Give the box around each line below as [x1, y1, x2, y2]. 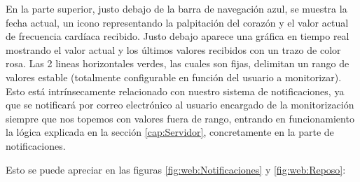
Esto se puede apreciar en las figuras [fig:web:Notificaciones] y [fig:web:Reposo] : [6, 162, 346, 176]
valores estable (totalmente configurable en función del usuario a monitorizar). [6, 69, 342, 84]
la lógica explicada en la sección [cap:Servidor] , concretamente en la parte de [6, 125, 334, 139]
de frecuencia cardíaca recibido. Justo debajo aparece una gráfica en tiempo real [6, 29, 349, 43]
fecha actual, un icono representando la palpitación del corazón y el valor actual [6, 15, 349, 29]
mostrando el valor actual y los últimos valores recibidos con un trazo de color [6, 42, 341, 57]
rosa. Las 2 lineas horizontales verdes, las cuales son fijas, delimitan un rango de [6, 56, 349, 71]
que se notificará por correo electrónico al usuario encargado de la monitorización [6, 97, 354, 112]
